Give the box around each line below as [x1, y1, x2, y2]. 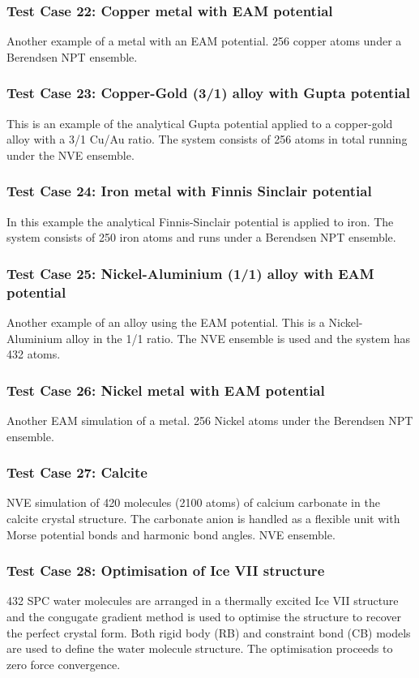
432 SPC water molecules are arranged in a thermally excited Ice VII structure [6, 592, 399, 609]
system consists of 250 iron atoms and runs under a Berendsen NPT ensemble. [6, 229, 396, 246]
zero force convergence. [6, 655, 121, 672]
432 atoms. [6, 345, 61, 363]
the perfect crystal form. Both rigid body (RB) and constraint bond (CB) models [6, 624, 411, 641]
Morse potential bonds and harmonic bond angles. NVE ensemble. [6, 526, 336, 543]
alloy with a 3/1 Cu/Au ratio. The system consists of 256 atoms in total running [6, 131, 408, 148]
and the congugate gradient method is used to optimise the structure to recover [6, 607, 401, 624]
